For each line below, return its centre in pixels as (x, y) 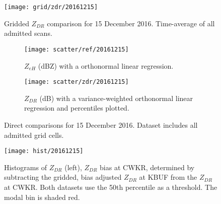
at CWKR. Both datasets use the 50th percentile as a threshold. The (111, 187)
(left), (73, 167)
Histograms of (25, 167)
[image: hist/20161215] (44, 151)
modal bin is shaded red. (42, 197)
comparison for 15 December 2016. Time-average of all (131, 23)
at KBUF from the (168, 177)
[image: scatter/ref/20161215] (77, 49)
